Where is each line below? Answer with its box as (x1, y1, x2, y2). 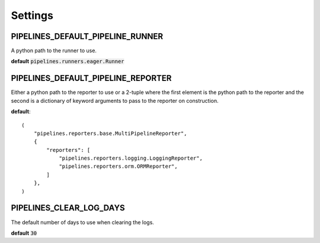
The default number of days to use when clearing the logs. (11, 219, 154, 226)
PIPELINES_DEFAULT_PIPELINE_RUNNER (11, 31, 164, 41)
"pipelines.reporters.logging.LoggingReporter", (59, 155, 203, 162)
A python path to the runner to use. (11, 47, 97, 54)
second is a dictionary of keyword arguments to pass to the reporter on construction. (11, 97, 219, 104)
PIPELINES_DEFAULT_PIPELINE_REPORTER (11, 73, 172, 83)
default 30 (11, 229, 37, 236)
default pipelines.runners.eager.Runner (11, 58, 124, 65)
